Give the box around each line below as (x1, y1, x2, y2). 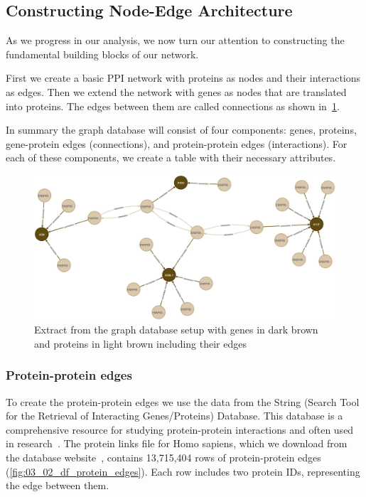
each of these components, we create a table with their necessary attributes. (6, 150, 336, 165)
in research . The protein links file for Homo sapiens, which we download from (6, 436, 348, 451)
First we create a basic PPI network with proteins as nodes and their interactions (6, 70, 361, 85)
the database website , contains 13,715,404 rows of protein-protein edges (6, 450, 321, 465)
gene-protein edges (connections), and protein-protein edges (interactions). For (6, 136, 348, 151)
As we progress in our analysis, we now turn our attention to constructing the (6, 33, 345, 48)
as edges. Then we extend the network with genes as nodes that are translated (6, 84, 347, 99)
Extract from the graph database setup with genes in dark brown (34, 322, 318, 337)
